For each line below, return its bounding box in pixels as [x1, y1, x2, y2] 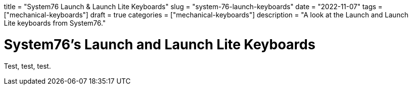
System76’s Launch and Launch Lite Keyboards [4, 36, 316, 53]
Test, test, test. [4, 61, 51, 70]
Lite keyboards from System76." [4, 19, 106, 27]
